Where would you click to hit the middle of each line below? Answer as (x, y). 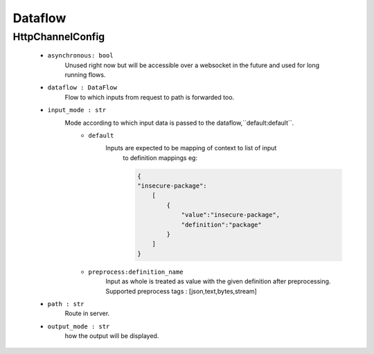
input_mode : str (77, 110)
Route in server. (87, 313)
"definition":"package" (222, 224)
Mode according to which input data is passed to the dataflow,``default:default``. (179, 123)
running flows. (85, 74)
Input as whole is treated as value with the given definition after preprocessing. (218, 281)
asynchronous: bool (80, 56)
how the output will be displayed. (112, 336)
